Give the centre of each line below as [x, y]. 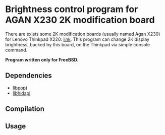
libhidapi [21, 93]
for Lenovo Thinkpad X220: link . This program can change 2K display [77, 39]
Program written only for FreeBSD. [42, 59]
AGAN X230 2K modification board [80, 20]
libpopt [20, 88]
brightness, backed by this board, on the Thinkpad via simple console [78, 44]
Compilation [25, 109]
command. [16, 50]
